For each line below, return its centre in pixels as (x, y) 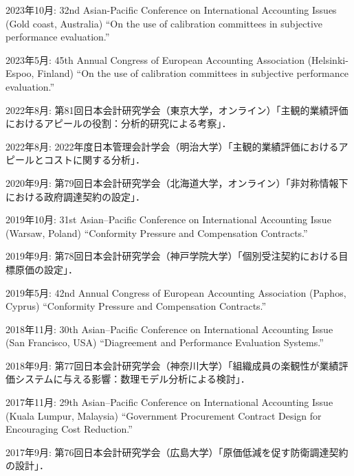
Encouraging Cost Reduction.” (69, 429)
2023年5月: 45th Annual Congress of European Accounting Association (155, 59)
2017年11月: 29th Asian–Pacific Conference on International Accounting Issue (169, 402)
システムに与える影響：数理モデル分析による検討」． (132, 379)
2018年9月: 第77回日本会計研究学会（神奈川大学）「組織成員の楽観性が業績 (172, 365)
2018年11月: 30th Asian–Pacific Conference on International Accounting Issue (169, 329)
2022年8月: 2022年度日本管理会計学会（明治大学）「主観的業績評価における (172, 146)
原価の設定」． (46, 269)
